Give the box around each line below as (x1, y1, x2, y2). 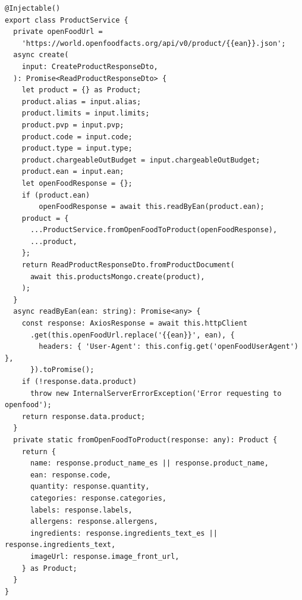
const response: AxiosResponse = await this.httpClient (21, 319, 248, 328)
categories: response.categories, (30, 493, 167, 502)
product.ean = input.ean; (21, 167, 124, 176)
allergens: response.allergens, (30, 517, 158, 526)
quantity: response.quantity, (30, 482, 150, 491)
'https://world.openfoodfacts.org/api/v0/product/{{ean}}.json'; (21, 39, 286, 48)
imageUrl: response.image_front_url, (30, 552, 180, 561)
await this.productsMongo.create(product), (30, 272, 205, 281)
